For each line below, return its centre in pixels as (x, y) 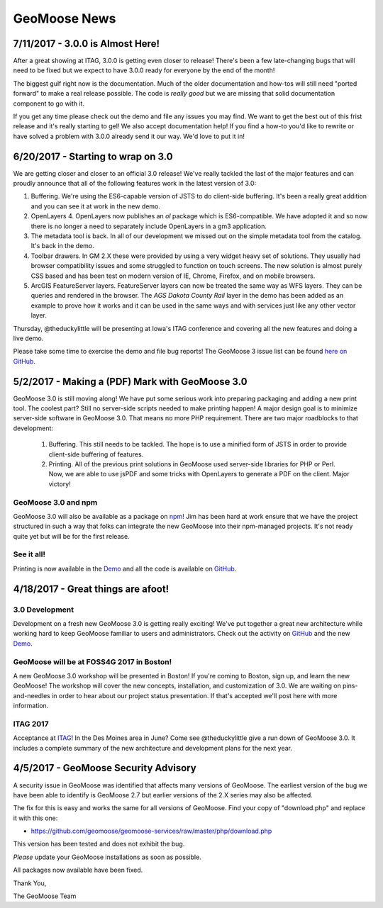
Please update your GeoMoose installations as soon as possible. (107, 857)
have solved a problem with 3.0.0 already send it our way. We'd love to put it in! (129, 136)
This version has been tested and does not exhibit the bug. (99, 844)
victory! (60, 484)
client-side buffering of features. (96, 454)
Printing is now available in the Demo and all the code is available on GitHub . (125, 568)
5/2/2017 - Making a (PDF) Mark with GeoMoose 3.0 (130, 382)
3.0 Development (44, 610)
